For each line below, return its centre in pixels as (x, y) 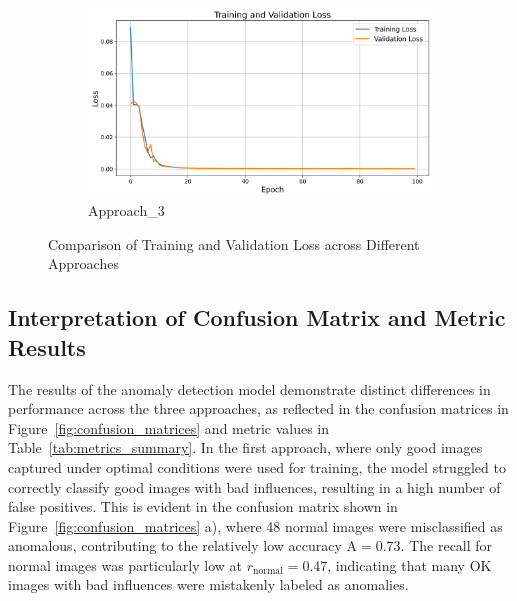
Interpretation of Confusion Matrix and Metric (257, 317)
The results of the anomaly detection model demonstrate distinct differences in (249, 388)
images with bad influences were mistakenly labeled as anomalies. (208, 584)
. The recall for (446, 545)
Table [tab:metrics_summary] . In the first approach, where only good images (245, 447)
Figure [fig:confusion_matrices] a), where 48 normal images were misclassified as (255, 525)
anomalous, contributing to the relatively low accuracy (175, 545)
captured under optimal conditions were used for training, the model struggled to (257, 466)
